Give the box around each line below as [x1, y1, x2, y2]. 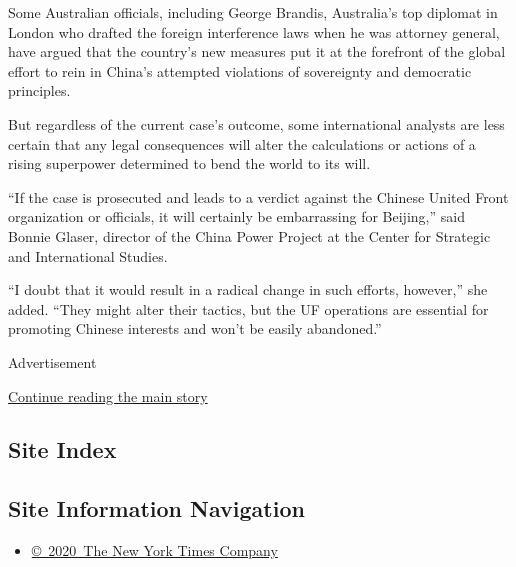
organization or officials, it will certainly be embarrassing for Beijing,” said [8, 206, 465, 227]
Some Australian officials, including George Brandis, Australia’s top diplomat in [8, 2, 498, 22]
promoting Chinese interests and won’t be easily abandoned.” [8, 318, 382, 339]
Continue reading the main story [8, 385, 208, 406]
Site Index [8, 434, 117, 465]
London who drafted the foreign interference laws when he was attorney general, [8, 21, 500, 42]
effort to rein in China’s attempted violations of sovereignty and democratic [8, 60, 472, 81]
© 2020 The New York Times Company [31, 540, 278, 561]
